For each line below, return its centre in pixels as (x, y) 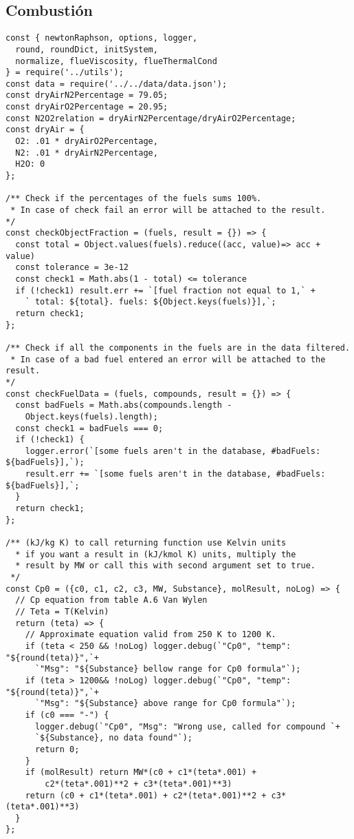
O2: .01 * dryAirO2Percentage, (87, 142)
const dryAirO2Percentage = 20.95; (87, 107)
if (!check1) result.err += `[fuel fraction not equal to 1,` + (166, 290)
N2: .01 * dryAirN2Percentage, (87, 153)
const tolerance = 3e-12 (72, 268)
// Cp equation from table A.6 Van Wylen (111, 600)
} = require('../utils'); (65, 73)
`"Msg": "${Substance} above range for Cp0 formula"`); (165, 704)
